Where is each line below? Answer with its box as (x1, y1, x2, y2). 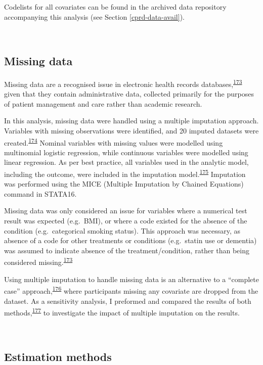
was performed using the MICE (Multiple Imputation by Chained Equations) (4, 178, 244, 189)
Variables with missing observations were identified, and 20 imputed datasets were (4, 125, 259, 136)
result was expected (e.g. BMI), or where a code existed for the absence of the (4, 215, 247, 226)
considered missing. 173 (4, 255, 73, 267)
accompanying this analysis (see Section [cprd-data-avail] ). (4, 11, 185, 22)
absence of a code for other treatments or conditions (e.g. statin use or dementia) (4, 235, 257, 246)
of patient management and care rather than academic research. (4, 98, 202, 109)
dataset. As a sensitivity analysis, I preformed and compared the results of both (4, 295, 251, 306)
